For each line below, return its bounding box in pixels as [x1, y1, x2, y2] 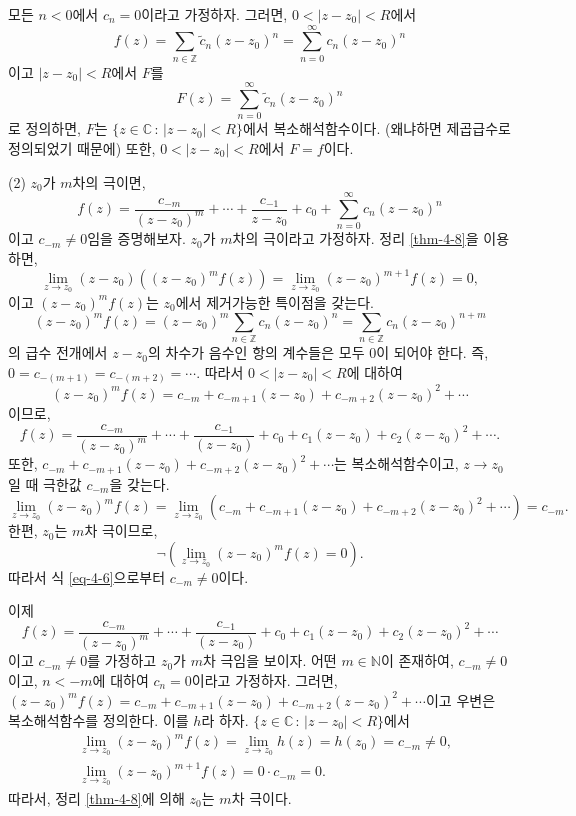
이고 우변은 [425, 689, 496, 710]
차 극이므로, [84, 520, 158, 541]
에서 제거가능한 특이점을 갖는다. [175, 291, 374, 312]
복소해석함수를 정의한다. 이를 [8, 710, 189, 731]
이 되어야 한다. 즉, [376, 342, 489, 363]
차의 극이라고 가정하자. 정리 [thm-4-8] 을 [232, 228, 479, 249]
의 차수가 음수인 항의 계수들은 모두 [148, 342, 365, 363]
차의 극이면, [72, 171, 146, 192]
